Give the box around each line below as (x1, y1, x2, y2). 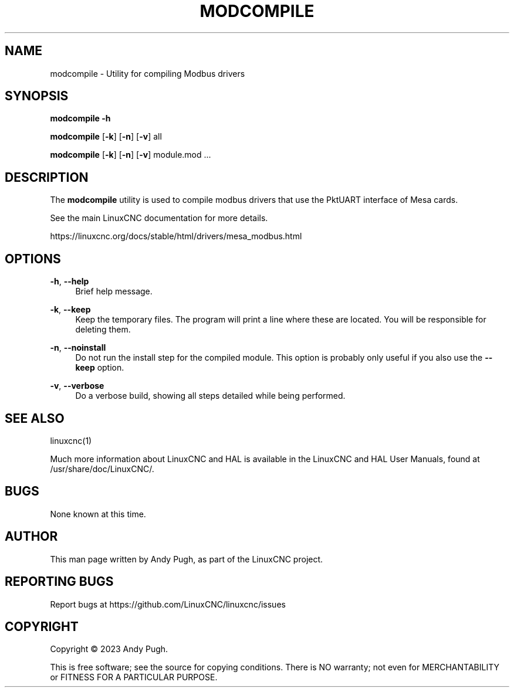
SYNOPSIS (5, 89, 69, 104)
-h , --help (50, 276, 89, 287)
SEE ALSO (5, 411, 65, 426)
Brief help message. (75, 286, 153, 297)
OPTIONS (5, 251, 61, 266)
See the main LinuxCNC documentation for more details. (50, 213, 268, 223)
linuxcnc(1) (50, 435, 92, 446)
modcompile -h (50, 113, 111, 124)
